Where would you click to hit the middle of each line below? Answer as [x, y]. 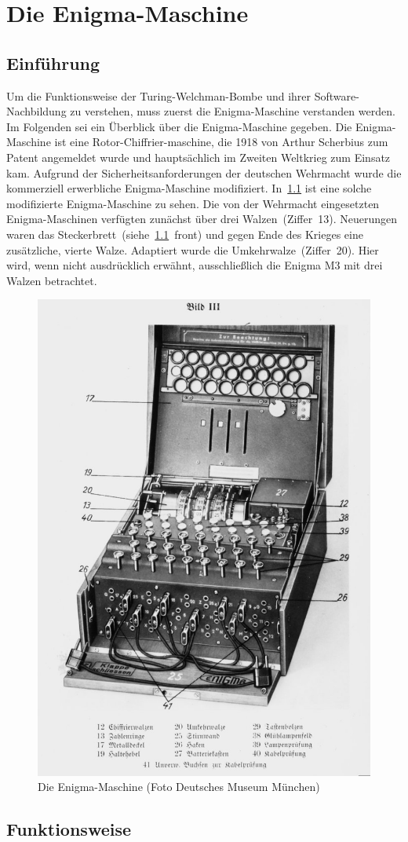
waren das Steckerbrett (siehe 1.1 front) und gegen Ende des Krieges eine [185, 234]
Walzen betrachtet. [52, 280]
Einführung [53, 62]
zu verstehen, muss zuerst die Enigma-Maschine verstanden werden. [233, 111]
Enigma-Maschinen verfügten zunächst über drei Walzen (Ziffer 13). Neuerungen [202, 219]
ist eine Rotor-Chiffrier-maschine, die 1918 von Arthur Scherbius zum [221, 142]
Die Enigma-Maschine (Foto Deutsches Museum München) [179, 787]
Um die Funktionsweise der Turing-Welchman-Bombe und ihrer [159, 95]
